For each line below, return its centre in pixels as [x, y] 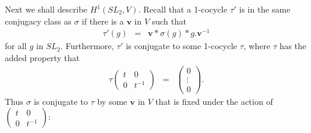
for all [16, 46]
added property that [42, 57]
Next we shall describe [46, 9]
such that [169, 21]
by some [112, 101]
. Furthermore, [87, 46]
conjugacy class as [38, 21]
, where [257, 46]
